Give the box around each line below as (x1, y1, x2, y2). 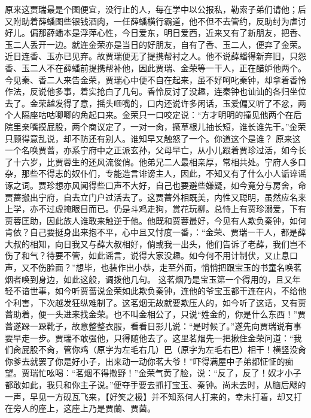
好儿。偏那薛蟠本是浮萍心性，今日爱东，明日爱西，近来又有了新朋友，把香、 (5, 26, 306, 39)
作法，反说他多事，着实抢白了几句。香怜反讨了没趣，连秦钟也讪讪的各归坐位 (5, 85, 306, 98)
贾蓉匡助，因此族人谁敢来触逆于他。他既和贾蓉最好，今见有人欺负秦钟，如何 (5, 214, 306, 226)
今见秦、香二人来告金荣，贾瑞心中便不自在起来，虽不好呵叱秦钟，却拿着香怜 (5, 73, 306, 86)
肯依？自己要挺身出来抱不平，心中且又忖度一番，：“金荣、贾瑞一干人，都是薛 (5, 226, 306, 238)
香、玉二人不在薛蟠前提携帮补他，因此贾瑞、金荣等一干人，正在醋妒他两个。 (5, 61, 306, 74)
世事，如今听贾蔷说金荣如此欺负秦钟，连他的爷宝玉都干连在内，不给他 (29, 284, 306, 297)
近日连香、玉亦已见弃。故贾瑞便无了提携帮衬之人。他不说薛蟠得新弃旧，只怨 (5, 50, 306, 62)
